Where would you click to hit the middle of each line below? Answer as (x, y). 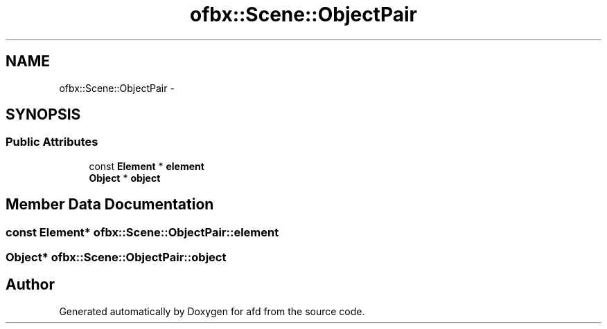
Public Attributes (52, 142)
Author (30, 285)
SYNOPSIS (43, 115)
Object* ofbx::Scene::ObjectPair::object (116, 257)
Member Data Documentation (110, 205)
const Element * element (147, 166)
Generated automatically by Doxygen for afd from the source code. (212, 311)
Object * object (125, 178)
